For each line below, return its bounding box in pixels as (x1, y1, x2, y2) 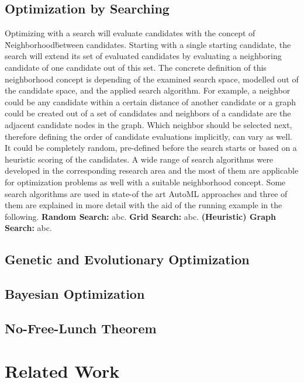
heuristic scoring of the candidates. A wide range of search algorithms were (5, 153, 274, 165)
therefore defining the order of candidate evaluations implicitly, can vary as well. (5, 130, 292, 142)
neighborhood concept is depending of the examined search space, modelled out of (5, 73, 299, 85)
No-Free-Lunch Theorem (5, 319, 157, 337)
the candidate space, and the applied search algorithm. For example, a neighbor (5, 84, 291, 96)
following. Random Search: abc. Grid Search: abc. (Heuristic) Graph (5, 210, 276, 222)
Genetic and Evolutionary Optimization (5, 250, 250, 268)
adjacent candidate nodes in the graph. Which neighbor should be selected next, (5, 118, 292, 130)
